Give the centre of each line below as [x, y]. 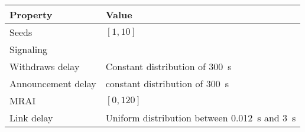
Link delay [31, 118]
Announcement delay [53, 83]
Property [31, 14]
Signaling [29, 49]
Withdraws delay [45, 66]
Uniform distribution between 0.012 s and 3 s [201, 118]
